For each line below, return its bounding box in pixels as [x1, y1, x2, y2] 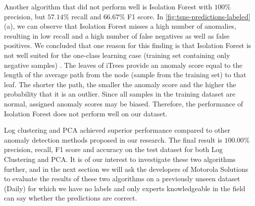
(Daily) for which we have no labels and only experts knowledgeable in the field [4, 183, 246, 193]
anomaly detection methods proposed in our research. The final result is [4, 134, 222, 145]
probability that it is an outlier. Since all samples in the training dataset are [4, 89, 236, 99]
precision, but [4, 11, 46, 21]
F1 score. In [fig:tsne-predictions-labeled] [127, 11, 251, 21]
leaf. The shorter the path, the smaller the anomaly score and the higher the [4, 79, 236, 89]
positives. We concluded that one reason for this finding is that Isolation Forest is [4, 40, 252, 51]
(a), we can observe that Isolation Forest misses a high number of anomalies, [4, 21, 237, 31]
